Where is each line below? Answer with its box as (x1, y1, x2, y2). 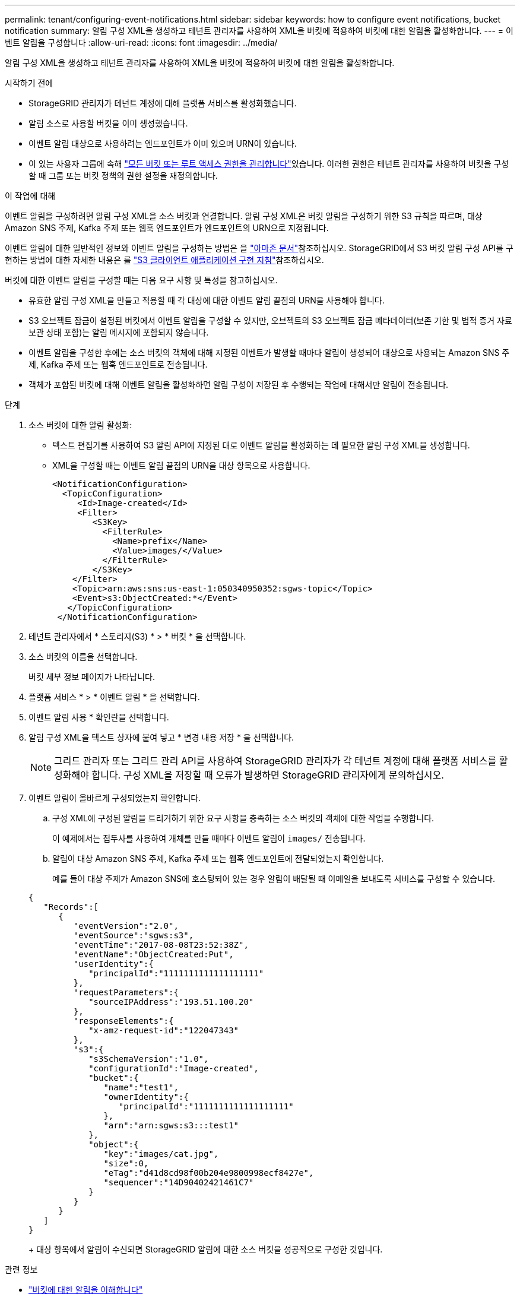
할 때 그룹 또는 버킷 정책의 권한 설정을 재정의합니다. (28, 170, 218, 181)
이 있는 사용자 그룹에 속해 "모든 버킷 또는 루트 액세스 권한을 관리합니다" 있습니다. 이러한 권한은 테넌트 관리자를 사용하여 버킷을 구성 (28, 159, 509, 169)
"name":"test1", (103, 1083, 179, 1092)
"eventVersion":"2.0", (73, 921, 179, 931)
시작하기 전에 (5, 78, 53, 88)
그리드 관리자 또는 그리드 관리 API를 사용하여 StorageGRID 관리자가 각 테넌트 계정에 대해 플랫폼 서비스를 (54, 755, 497, 767)
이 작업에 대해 (5, 191, 56, 201)
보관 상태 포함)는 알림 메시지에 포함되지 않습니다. (28, 327, 209, 337)
